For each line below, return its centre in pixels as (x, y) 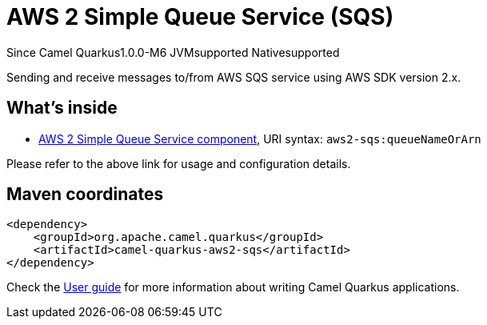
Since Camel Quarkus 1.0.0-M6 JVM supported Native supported (173, 52)
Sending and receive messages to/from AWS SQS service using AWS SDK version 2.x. (234, 77)
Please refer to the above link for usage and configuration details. (179, 163)
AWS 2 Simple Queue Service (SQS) (200, 17)
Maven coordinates (85, 195)
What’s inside (62, 108)
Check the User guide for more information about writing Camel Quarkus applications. (233, 287)
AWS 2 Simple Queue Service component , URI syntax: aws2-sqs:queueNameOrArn (260, 138)
